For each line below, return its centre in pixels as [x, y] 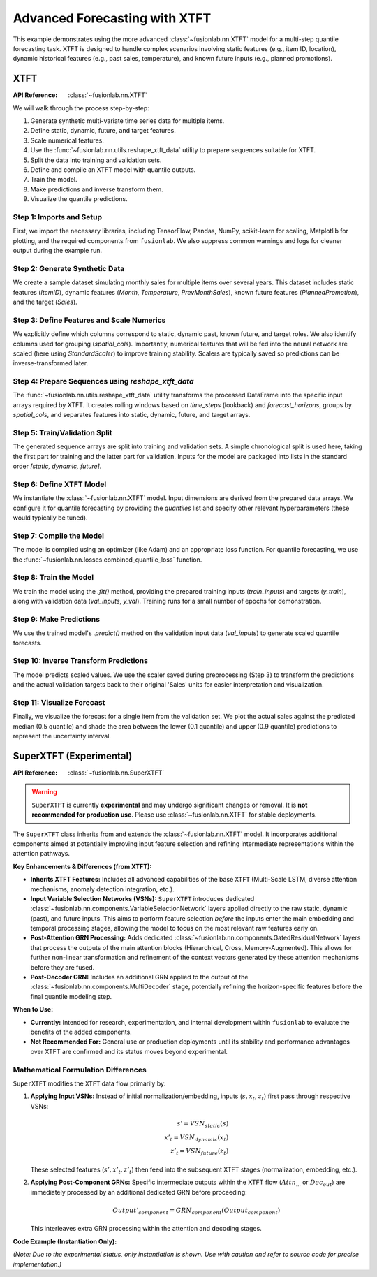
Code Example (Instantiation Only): [65, 1241]
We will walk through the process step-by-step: [81, 108]
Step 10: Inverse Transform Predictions [80, 661]
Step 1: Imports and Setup [58, 217]
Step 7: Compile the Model [59, 536]
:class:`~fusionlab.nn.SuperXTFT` [116, 773]
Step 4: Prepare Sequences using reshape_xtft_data [103, 381]
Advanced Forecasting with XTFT [112, 18]
